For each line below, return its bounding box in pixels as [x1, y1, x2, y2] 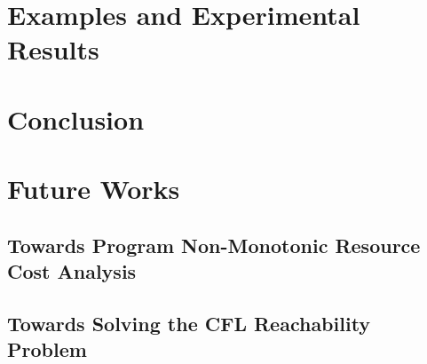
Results [7, 31, 99, 67]
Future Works [7, 170, 180, 207]
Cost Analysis [7, 257, 137, 285]
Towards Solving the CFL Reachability [7, 309, 371, 336]
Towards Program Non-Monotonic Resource [7, 231, 421, 258]
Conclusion [7, 100, 145, 137]
